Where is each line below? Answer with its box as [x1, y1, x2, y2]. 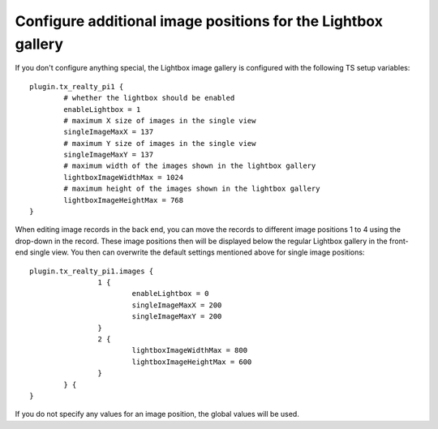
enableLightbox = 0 [131, 289, 210, 298]
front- [389, 236, 409, 246]
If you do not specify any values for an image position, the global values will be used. [15, 410, 299, 419]
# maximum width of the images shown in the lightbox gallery [63, 161, 316, 170]
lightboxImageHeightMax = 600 [131, 357, 252, 367]
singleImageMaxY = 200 [131, 312, 222, 321]
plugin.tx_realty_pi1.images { [29, 266, 154, 276]
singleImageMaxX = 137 [63, 127, 154, 137]
